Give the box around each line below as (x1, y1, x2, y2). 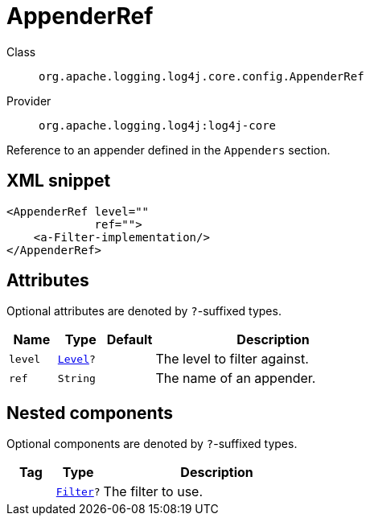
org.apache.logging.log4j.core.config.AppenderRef (39, 69, 364, 83)
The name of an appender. (155, 370, 316, 387)
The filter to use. (103, 483, 203, 500)
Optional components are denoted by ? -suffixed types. (6, 437, 298, 451)
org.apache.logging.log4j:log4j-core (39, 118, 277, 132)
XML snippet (6, 171, 111, 191)
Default (106, 331, 153, 348)
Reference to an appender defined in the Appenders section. (6, 142, 331, 157)
